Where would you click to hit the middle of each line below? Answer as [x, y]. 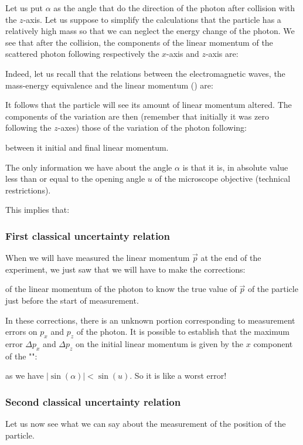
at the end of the [231, 258]
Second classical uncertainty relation [93, 401]
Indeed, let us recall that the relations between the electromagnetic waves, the [145, 73]
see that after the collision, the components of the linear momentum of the [139, 42]
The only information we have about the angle [89, 167]
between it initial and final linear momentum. [87, 147]
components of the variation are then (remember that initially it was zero [137, 116]
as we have [25, 376]
